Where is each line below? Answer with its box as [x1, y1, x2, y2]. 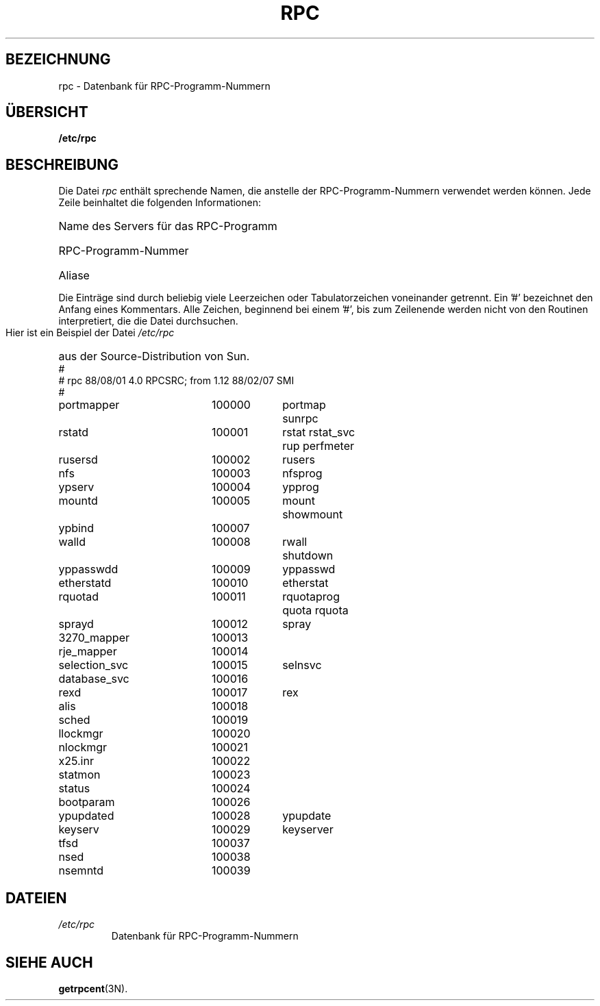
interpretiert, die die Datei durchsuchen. [58, 315, 238, 327]
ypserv [58, 480, 95, 494]
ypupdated [58, 809, 114, 823]
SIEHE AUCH [5, 953, 93, 971]
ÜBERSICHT [5, 103, 88, 121]
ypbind [58, 521, 95, 536]
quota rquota [282, 603, 349, 618]
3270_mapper [58, 631, 129, 645]
